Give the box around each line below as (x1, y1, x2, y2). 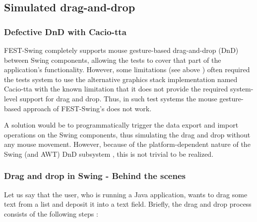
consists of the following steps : (4, 208, 98, 219)
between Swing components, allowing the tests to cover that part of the (4, 54, 221, 65)
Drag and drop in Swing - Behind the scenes (4, 170, 186, 182)
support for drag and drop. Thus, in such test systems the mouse (19, 93, 217, 103)
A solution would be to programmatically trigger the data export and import (4, 120, 239, 130)
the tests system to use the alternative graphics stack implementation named (4, 74, 238, 84)
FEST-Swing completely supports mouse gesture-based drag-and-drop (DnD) (4, 45, 239, 55)
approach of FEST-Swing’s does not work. (23, 103, 152, 113)
